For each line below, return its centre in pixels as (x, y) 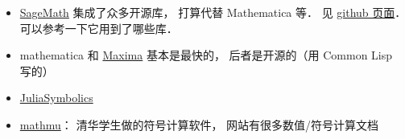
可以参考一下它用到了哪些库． (99, 28)
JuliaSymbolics (56, 98)
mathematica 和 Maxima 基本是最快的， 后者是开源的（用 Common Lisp (206, 55)
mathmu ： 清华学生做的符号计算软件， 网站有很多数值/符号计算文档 (199, 124)
